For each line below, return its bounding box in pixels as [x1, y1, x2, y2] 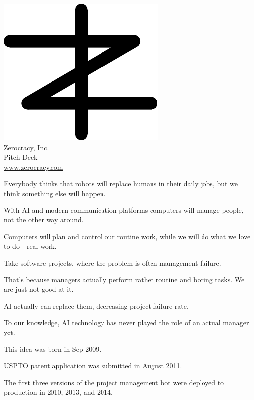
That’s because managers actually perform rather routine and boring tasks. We [4, 274, 245, 284]
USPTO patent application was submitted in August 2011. [4, 360, 182, 371]
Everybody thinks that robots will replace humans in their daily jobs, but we [4, 178, 238, 189]
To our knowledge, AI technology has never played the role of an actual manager [4, 317, 249, 328]
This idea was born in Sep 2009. [4, 343, 102, 354]
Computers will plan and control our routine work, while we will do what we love [4, 231, 251, 241]
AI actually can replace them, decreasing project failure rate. [4, 300, 189, 311]
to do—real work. [4, 241, 57, 251]
